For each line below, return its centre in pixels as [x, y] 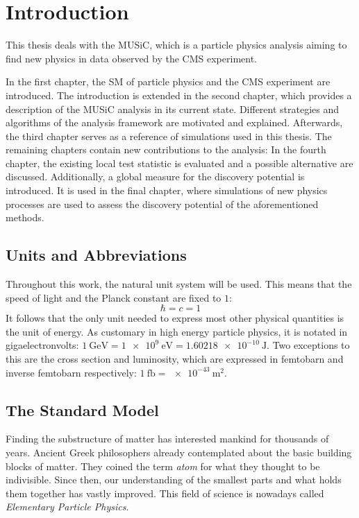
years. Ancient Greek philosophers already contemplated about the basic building [179, 452]
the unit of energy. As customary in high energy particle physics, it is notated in [177, 331]
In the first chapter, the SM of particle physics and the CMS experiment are [168, 81]
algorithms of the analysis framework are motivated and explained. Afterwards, [174, 122]
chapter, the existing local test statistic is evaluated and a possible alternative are [179, 163]
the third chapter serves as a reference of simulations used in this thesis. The [169, 136]
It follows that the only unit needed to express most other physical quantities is [175, 318]
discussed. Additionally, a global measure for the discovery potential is [155, 176]
